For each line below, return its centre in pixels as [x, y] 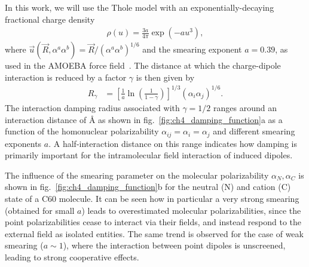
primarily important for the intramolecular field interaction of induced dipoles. [149, 155]
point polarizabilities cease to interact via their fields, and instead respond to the [153, 222]
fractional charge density [50, 19]
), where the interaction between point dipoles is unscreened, [174, 245]
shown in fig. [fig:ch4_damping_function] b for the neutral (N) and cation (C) [148, 187]
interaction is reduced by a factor [66, 77]
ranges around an [245, 107]
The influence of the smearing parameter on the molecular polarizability [137, 175]
